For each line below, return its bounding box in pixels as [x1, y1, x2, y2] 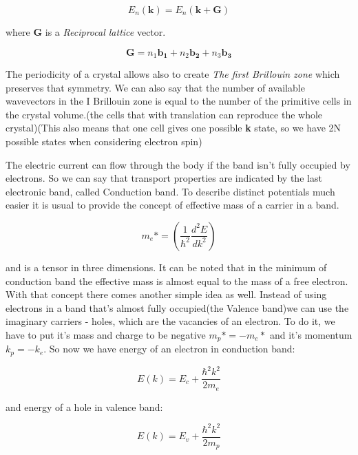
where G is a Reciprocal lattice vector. [6, 25, 166, 39]
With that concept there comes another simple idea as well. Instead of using [6, 287, 327, 301]
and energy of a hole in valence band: [6, 399, 163, 414]
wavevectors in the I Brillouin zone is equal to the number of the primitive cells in [6, 94, 352, 108]
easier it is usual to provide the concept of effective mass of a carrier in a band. [6, 198, 339, 212]
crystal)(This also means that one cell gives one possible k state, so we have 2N [6, 120, 341, 135]
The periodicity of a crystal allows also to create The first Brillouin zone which [6, 67, 340, 81]
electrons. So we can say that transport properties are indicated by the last [6, 171, 322, 185]
